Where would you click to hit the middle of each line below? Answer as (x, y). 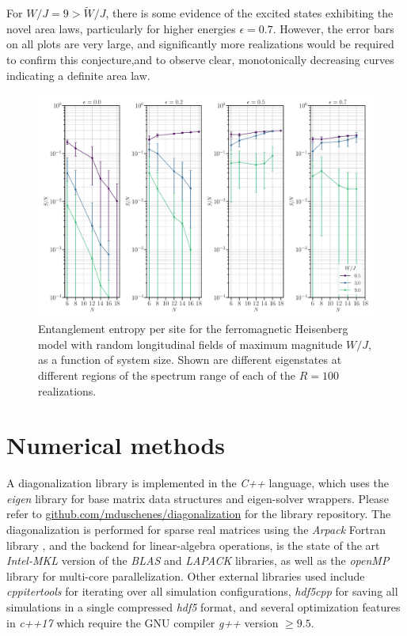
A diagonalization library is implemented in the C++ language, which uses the (198, 483)
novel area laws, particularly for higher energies (121, 28)
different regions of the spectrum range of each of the (167, 375)
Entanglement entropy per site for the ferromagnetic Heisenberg (193, 329)
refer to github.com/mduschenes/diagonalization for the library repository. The (199, 514)
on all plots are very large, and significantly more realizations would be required (200, 44)
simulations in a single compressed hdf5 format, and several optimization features (203, 607)
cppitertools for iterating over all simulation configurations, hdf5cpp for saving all (202, 591)
